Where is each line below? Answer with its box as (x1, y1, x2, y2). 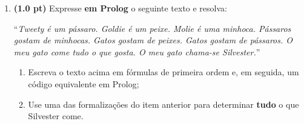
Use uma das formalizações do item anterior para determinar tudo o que (28, 98, 299, 110)
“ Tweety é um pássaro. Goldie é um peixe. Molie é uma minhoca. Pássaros (13, 22, 291, 34)
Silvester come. (28, 110, 84, 122)
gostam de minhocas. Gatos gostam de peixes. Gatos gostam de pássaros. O (13, 34, 293, 46)
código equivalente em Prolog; (28, 77, 139, 90)
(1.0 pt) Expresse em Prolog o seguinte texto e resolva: (13, 2, 227, 14)
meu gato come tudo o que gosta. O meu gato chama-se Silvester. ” (13, 45, 260, 58)
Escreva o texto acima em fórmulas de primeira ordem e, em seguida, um (28, 66, 299, 78)
